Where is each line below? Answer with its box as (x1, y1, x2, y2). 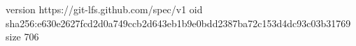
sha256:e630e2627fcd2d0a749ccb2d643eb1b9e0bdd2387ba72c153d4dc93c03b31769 (6, 15, 351, 30)
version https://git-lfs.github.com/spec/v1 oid (6, 2, 203, 16)
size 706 (6, 29, 39, 44)
